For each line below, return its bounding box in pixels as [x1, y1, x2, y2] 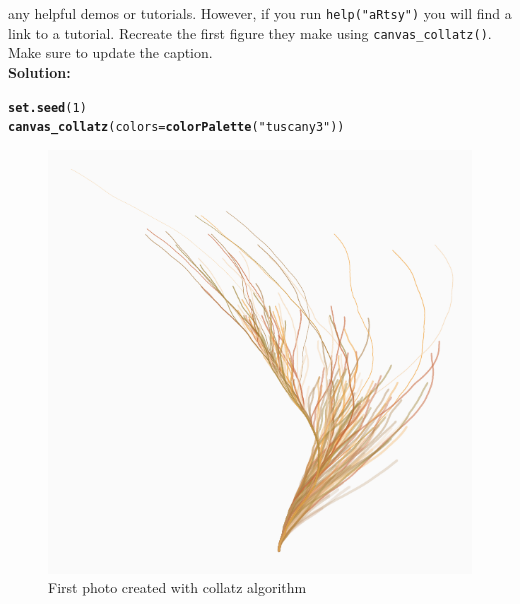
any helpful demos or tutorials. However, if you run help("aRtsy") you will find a [8, 3, 512, 23]
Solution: [8, 61, 71, 82]
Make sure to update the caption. [8, 42, 213, 63]
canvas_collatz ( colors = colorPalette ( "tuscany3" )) [8, 120, 345, 135]
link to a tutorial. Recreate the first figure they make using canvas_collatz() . [8, 22, 492, 43]
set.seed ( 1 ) [8, 100, 87, 115]
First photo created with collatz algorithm [48, 577, 307, 598]
